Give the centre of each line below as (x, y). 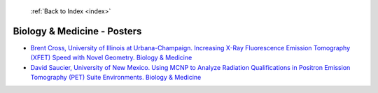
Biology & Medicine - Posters (77, 31)
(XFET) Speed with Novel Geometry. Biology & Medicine (111, 58)
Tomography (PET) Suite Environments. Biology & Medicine (116, 78)
